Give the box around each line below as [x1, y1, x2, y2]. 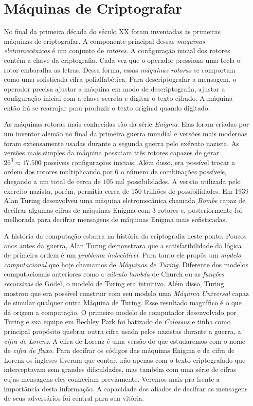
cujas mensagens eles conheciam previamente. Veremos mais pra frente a [4, 373, 220, 384]
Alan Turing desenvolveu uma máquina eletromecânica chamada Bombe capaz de [4, 195, 246, 205]
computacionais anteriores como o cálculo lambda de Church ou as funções [4, 269, 224, 279]
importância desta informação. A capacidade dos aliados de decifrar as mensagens [4, 383, 248, 393]
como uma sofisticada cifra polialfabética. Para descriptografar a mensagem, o [4, 74, 236, 84]
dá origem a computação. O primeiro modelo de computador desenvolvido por [4, 307, 236, 317]
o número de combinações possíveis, [120, 166, 227, 177]
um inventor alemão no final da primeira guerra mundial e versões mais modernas [4, 129, 248, 139]
